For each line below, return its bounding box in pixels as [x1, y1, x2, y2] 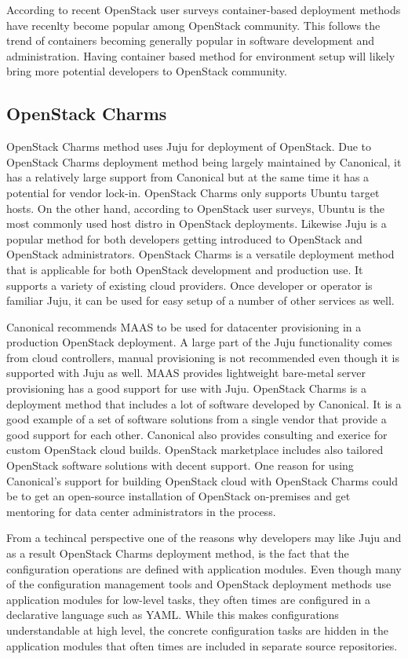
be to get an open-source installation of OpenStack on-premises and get [6, 488, 351, 504]
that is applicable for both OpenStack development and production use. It [6, 261, 363, 277]
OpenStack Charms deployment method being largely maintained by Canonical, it [6, 153, 402, 170]
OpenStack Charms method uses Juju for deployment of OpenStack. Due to [6, 138, 372, 155]
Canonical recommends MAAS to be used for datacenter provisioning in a [6, 318, 362, 335]
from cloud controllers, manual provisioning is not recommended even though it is [6, 349, 400, 365]
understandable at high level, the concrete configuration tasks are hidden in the [6, 621, 388, 638]
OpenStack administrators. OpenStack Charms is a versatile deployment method [6, 246, 395, 262]
